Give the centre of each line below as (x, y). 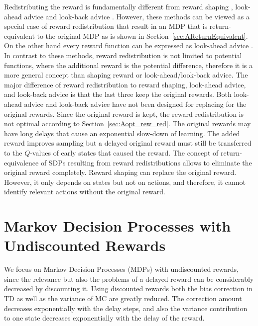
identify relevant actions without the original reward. (85, 192)
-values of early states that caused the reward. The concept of (124, 152)
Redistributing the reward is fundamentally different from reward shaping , (119, 6)
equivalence (21, 162)
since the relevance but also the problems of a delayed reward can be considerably (129, 279)
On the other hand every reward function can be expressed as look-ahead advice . (129, 45)
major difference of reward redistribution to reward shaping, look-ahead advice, (125, 84)
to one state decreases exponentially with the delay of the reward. (104, 318)
